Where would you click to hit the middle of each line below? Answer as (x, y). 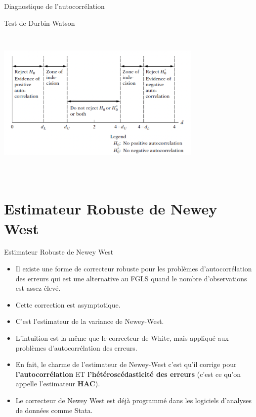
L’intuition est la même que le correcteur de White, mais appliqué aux (122, 338)
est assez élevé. (38, 288)
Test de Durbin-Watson (40, 23)
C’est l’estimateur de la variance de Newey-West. (90, 321)
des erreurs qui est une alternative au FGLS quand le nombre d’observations (131, 278)
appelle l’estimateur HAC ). (58, 384)
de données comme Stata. (54, 410)
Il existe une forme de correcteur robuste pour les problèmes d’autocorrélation (134, 269)
